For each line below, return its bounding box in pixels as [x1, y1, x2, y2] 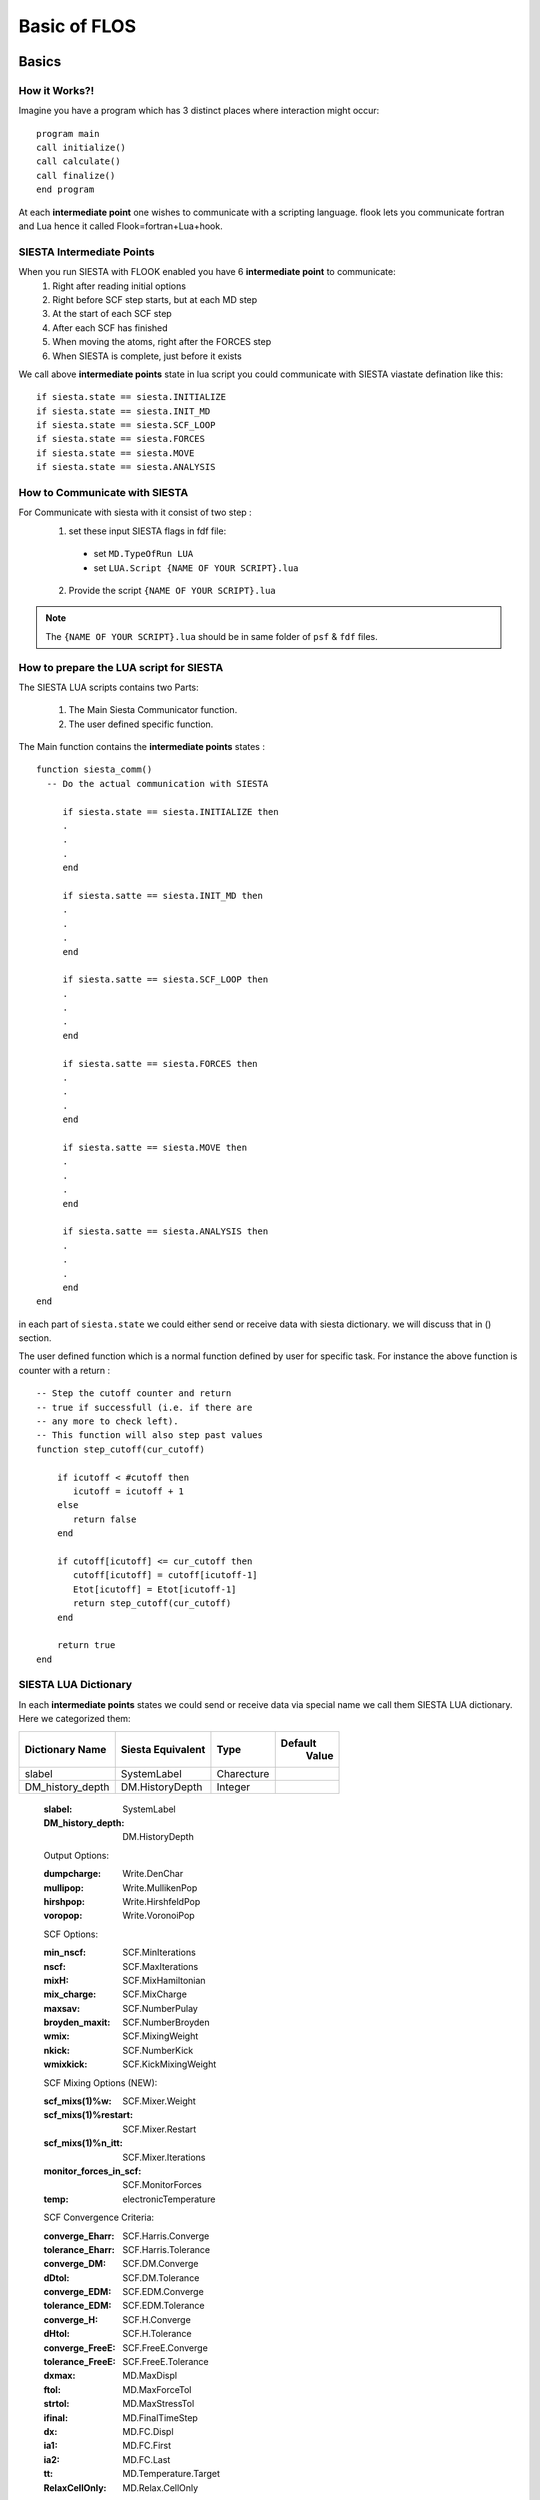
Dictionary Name [24, 1742, 107, 1756]
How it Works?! [18, 83, 95, 97]
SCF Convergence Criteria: [43, 2211, 155, 2224]
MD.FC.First [122, 2440, 172, 2452]
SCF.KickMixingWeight [122, 2058, 217, 2070]
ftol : [43, 2383, 62, 2395]
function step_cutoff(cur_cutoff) [36, 1443, 205, 1455]
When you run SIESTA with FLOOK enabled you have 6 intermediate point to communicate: [18, 266, 396, 278]
